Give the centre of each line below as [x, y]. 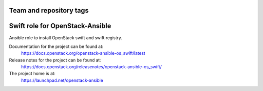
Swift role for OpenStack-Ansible [60, 26]
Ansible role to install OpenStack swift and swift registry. [66, 38]
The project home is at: [32, 74]
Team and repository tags [49, 10]
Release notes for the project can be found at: [55, 60]
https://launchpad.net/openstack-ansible [62, 80]
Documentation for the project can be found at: [56, 46]
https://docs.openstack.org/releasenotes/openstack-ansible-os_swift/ [91, 67]
